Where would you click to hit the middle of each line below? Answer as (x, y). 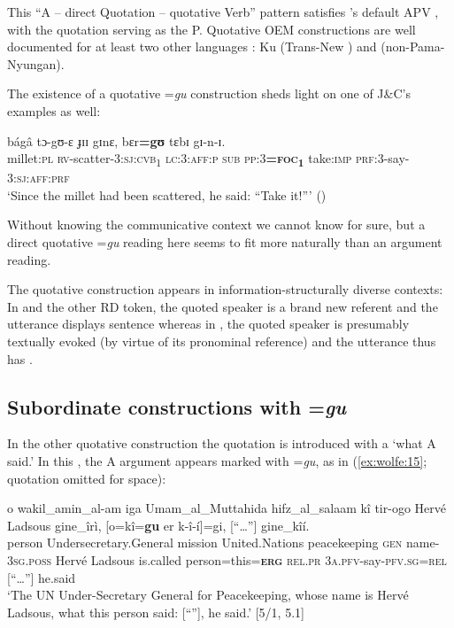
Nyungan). (36, 63)
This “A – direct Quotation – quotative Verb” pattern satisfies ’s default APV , (223, 12)
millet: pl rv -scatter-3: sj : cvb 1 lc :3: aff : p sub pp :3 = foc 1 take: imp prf (191, 159)
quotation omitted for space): (87, 478)
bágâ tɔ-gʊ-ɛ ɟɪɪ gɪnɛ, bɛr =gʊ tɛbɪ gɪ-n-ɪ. (116, 140)
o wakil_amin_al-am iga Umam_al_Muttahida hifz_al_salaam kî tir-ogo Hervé (227, 508)
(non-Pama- (413, 47)
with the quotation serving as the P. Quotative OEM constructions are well (212, 29)
